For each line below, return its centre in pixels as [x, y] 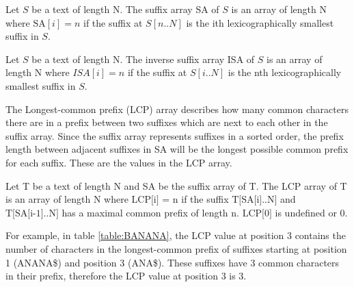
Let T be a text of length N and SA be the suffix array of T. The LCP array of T [176, 185]
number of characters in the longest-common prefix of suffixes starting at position [176, 248]
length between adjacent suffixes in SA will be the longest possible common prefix [177, 149]
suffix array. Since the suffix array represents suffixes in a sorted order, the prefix [175, 135]
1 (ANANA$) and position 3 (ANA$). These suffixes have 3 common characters [173, 262]
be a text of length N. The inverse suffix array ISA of [143, 59]
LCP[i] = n [155, 200]
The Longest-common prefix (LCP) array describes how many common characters [177, 109]
